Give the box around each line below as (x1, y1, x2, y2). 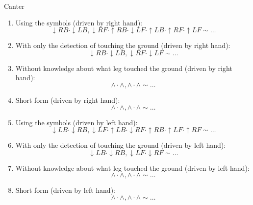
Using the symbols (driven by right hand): (15, 17, 142, 27)
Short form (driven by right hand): (15, 94, 120, 105)
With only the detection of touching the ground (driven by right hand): (15, 40, 230, 50)
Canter (4, 1, 25, 11)
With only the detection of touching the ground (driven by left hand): (15, 140, 226, 150)
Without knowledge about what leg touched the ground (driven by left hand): (15, 162, 250, 173)
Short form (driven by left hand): (15, 185, 115, 195)
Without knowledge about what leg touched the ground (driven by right (15, 63, 232, 73)
